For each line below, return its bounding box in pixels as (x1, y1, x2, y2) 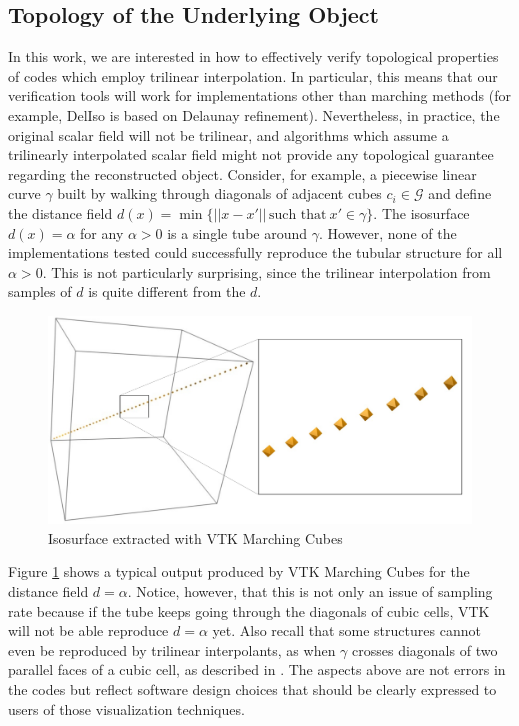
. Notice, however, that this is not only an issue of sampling (127, 580, 493, 601)
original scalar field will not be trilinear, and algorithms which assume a (8, 124, 449, 145)
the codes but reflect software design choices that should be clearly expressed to (8, 678, 497, 699)
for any (80, 222, 124, 243)
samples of (8, 281, 72, 302)
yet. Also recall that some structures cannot (212, 620, 481, 641)
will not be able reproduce (8, 620, 169, 641)
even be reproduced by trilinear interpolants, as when (8, 639, 336, 660)
